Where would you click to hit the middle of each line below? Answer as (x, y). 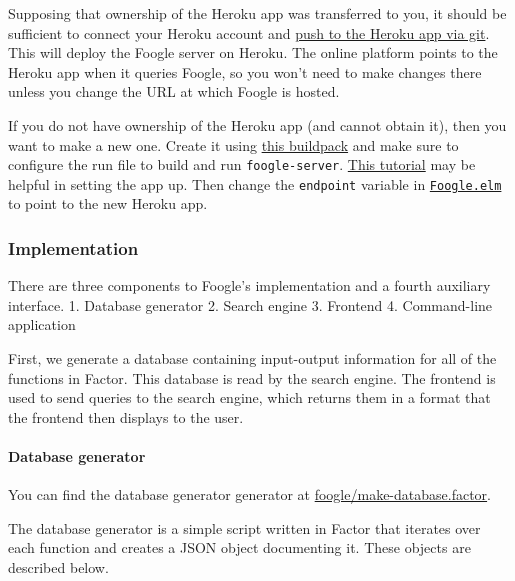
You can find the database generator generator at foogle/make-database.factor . (249, 494)
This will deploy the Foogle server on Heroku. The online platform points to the (253, 52)
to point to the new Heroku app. (108, 203)
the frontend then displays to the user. (126, 416)
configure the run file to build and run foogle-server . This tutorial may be (242, 164)
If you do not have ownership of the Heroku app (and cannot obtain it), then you (257, 124)
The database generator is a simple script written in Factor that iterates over (244, 527)
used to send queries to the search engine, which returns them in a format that (249, 397)
